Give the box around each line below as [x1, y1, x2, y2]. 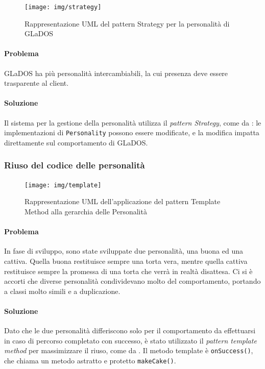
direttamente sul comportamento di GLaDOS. [4, 137, 148, 147]
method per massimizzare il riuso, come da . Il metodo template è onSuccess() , [4, 345, 253, 356]
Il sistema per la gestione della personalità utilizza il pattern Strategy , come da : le [4, 117, 261, 128]
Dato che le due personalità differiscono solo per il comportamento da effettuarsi [4, 325, 256, 336]
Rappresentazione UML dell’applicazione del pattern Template [25, 196, 221, 207]
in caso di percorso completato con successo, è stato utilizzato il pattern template [4, 335, 257, 346]
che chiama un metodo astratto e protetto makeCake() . [4, 355, 176, 365]
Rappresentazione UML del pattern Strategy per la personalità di [25, 18, 230, 29]
